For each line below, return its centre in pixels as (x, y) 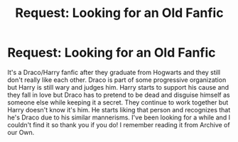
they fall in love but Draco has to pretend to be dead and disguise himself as (119, 95)
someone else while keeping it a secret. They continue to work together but (118, 102)
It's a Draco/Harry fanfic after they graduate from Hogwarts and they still (114, 72)
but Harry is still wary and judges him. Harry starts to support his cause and (118, 87)
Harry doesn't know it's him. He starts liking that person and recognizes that (119, 110)
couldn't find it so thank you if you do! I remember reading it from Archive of (119, 124)
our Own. (21, 132)
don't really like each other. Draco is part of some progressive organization (117, 80)
